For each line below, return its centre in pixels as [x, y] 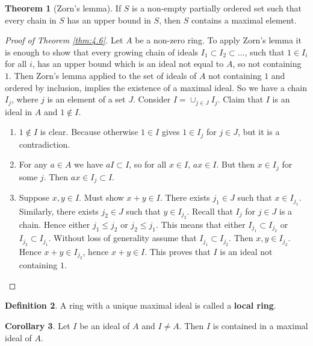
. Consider [152, 99]
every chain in [31, 20]
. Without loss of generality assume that [122, 238]
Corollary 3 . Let [38, 325]
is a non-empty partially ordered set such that [217, 8]
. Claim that [240, 99]
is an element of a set [86, 99]
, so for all [148, 164]
